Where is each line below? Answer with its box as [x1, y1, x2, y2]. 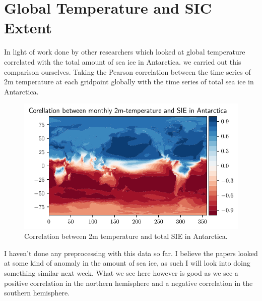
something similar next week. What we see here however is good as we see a [4, 268, 238, 278]
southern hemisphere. [4, 287, 70, 298]
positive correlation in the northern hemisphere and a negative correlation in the [4, 277, 253, 288]
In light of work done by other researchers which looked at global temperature [4, 46, 245, 57]
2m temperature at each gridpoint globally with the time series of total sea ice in [4, 76, 254, 87]
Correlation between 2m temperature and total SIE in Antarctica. [24, 231, 228, 241]
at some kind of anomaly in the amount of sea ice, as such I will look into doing [4, 258, 250, 268]
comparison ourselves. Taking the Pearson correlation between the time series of [4, 66, 251, 77]
